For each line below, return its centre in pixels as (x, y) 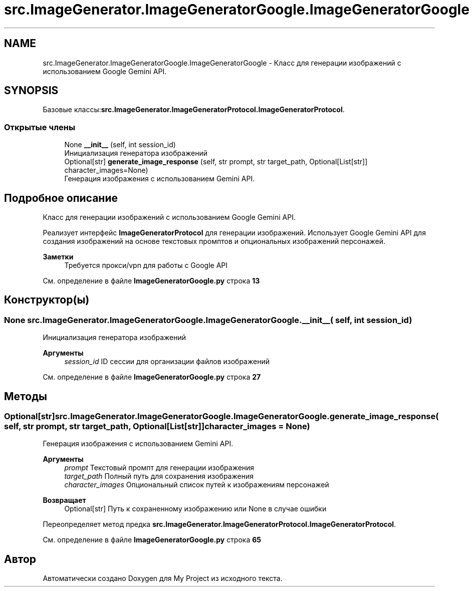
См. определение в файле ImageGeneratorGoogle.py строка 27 (152, 377)
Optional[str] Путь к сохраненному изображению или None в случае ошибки (195, 509)
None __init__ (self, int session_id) (120, 145)
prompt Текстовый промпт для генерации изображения (159, 468)
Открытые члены (40, 127)
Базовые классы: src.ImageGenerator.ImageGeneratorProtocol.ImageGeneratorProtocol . (194, 110)
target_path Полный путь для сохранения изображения (159, 476)
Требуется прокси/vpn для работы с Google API (146, 265)
